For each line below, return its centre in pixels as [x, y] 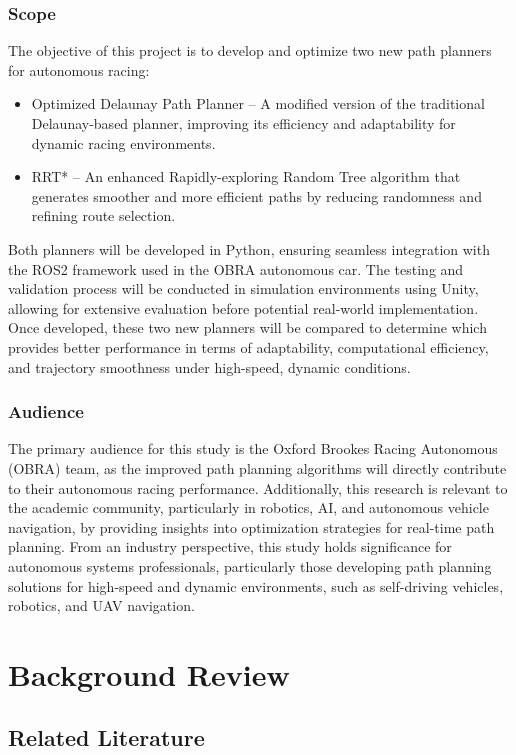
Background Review [149, 673]
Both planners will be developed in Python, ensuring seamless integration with [249, 248]
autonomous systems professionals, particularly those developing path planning [250, 565]
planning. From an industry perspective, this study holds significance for [230, 546]
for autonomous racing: [79, 69]
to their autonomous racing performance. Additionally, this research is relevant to [258, 487]
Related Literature [106, 737]
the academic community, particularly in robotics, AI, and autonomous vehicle [248, 507]
